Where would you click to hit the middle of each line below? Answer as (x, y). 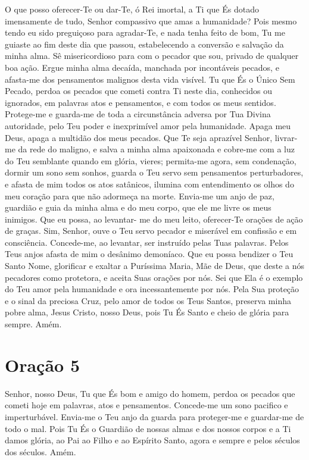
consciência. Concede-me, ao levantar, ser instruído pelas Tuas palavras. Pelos (147, 242)
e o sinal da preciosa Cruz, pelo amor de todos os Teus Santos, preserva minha (148, 300)
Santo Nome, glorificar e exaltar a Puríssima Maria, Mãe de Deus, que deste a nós (154, 266)
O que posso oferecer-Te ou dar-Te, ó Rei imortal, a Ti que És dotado (132, 9)
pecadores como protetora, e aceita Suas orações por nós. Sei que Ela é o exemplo (154, 277)
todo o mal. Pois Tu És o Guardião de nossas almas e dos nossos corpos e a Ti (148, 428)
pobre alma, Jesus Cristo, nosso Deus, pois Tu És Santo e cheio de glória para (147, 312)
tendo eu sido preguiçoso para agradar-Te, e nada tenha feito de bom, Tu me (145, 32)
